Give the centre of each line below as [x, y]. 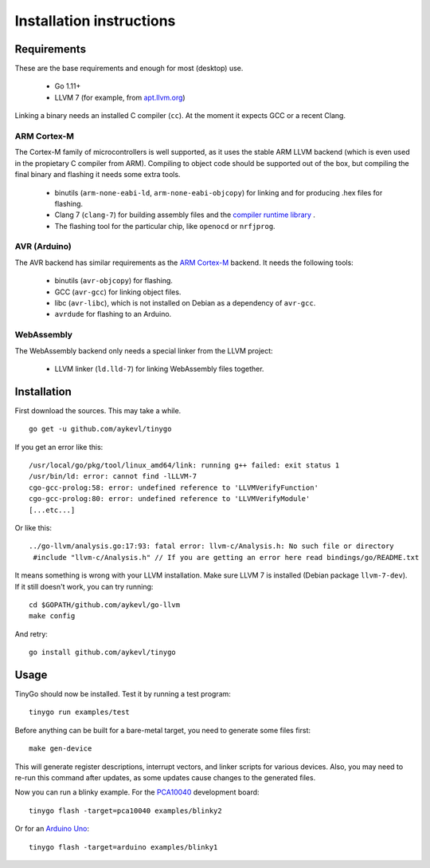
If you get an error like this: [59, 447]
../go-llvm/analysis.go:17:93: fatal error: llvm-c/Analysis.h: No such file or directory [211, 546]
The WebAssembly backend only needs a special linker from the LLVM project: [144, 350]
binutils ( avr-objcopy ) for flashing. [113, 281]
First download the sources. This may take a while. [98, 410]
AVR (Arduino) [43, 247]
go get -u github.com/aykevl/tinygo [100, 429]
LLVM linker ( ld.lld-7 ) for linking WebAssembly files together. [159, 369]
